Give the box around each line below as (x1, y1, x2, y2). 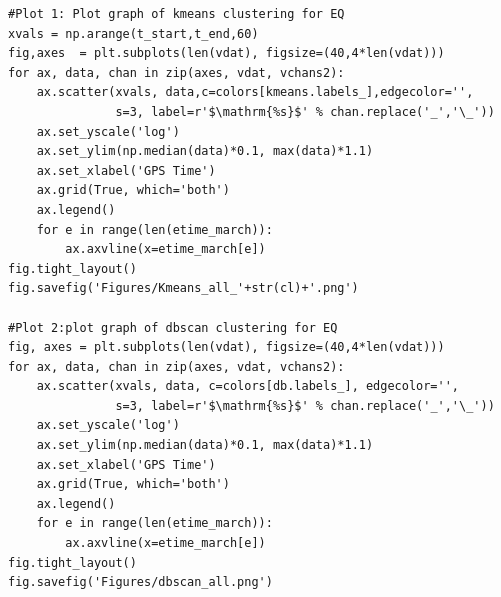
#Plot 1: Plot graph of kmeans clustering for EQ (8, 7, 345, 21)
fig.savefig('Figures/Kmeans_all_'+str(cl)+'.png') (8, 281, 359, 296)
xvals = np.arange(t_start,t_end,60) (8, 26, 259, 41)
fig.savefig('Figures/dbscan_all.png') (8, 575, 273, 590)
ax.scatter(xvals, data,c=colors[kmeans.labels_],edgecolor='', (36, 85, 474, 100)
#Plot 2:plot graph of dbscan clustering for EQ (8, 320, 338, 335)
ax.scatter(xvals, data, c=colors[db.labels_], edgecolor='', (36, 379, 460, 394)
